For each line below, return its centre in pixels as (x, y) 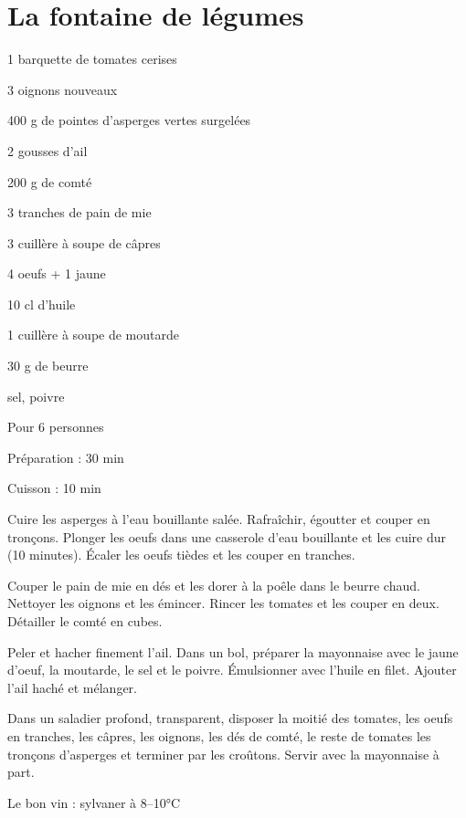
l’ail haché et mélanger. (72, 687)
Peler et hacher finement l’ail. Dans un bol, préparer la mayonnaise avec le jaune (233, 651)
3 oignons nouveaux (63, 89)
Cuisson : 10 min (54, 488)
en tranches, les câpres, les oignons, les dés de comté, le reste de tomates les (219, 735)
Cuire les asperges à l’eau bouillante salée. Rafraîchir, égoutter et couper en (219, 519)
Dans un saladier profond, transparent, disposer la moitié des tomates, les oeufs (230, 718)
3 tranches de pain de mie (79, 212)
